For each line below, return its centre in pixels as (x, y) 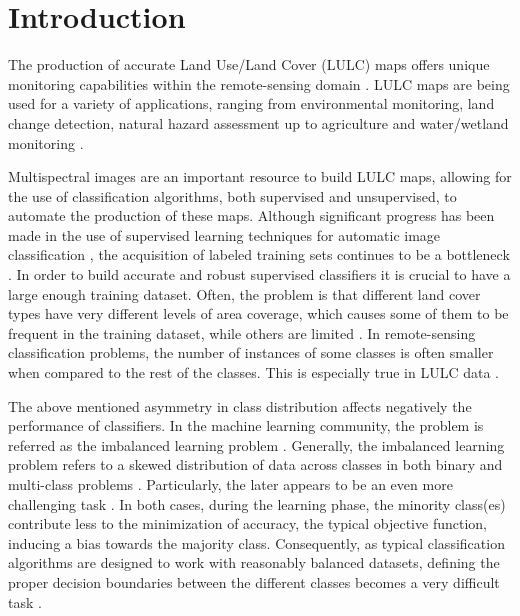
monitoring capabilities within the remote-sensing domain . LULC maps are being (259, 83)
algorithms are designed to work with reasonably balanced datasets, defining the (254, 562)
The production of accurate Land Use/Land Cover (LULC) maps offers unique (249, 64)
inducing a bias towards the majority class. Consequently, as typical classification (256, 542)
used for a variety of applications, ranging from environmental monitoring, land (251, 103)
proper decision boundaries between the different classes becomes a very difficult (254, 581)
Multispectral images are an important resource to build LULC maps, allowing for (260, 176)
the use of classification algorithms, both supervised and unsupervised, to (232, 195)
